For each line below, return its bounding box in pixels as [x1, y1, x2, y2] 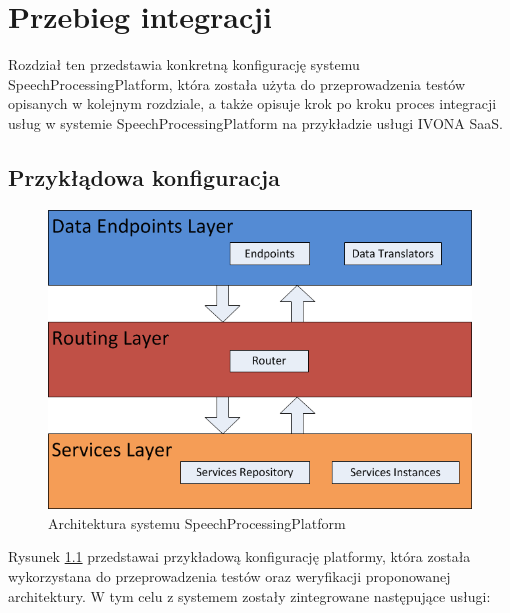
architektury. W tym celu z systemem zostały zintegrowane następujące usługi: [8, 585, 491, 606]
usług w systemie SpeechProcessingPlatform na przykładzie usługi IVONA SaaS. [8, 112, 503, 133]
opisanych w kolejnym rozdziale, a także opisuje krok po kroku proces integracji [8, 93, 497, 114]
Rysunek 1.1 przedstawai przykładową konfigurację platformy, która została [8, 546, 471, 567]
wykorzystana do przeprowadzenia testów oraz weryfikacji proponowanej [8, 566, 451, 587]
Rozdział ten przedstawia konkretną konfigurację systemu [8, 54, 360, 75]
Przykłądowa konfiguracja [8, 161, 280, 192]
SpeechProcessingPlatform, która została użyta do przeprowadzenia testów [8, 73, 466, 94]
